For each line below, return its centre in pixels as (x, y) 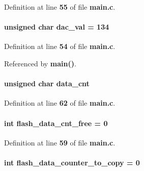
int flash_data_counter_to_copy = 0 (72, 162)
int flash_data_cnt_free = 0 (56, 123)
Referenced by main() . (40, 63)
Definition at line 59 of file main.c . (60, 142)
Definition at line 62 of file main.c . (60, 103)
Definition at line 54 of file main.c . (60, 46)
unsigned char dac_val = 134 (57, 27)
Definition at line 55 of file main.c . (60, 7)
